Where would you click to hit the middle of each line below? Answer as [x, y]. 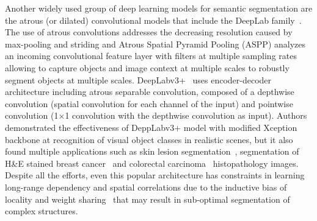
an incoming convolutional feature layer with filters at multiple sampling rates [151, 56]
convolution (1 [32, 115]
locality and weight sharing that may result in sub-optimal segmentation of [148, 199]
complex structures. [42, 211]
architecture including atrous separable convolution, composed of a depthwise [150, 92]
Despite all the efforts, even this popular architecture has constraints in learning [155, 175]
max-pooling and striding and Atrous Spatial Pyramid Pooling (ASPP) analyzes [155, 44]
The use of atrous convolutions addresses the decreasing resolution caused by [149, 32]
